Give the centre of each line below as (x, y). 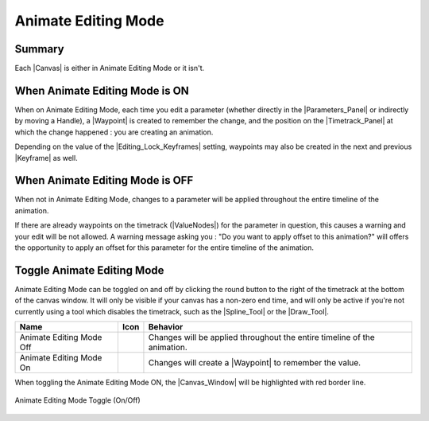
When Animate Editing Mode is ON (102, 90)
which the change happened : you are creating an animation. (114, 132)
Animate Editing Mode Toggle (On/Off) (77, 400)
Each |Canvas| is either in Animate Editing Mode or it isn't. (110, 68)
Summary (39, 49)
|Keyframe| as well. (46, 158)
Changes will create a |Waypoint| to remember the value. (255, 363)
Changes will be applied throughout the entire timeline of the (261, 337)
